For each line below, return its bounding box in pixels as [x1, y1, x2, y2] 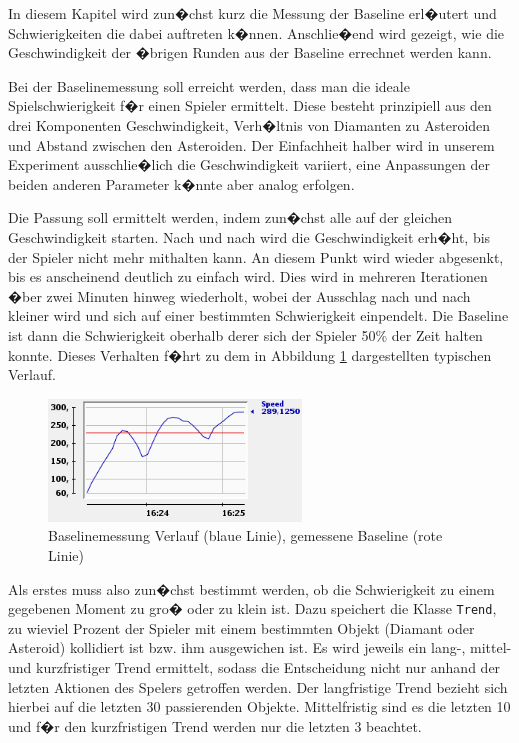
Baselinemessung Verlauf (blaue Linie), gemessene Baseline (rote [48, 525, 443, 546]
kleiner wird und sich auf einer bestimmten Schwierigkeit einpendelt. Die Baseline [8, 305, 509, 326]
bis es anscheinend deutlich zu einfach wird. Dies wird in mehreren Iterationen [8, 266, 488, 287]
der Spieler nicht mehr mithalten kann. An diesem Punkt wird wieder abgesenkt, [8, 246, 504, 267]
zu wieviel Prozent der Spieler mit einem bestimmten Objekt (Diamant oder [8, 617, 475, 638]
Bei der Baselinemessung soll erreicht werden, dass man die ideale [8, 75, 410, 96]
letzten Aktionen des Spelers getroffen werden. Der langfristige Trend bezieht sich [8, 676, 508, 697]
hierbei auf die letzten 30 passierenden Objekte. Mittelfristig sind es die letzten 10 [8, 696, 511, 717]
